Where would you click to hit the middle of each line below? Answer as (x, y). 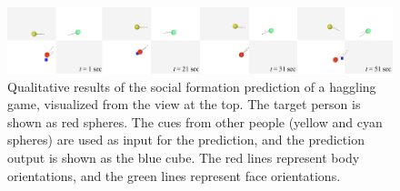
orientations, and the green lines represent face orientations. (174, 175)
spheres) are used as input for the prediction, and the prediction (186, 140)
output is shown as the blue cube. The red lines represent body (184, 157)
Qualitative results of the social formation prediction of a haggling (192, 86)
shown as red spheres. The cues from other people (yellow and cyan (195, 121)
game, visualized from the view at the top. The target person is (184, 104)
